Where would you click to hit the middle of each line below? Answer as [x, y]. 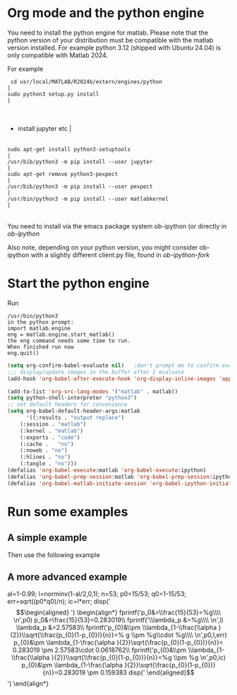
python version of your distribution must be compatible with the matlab [110, 40]
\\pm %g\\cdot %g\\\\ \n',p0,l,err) [179, 635]
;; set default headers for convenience [68, 404]
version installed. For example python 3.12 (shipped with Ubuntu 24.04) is [114, 47]
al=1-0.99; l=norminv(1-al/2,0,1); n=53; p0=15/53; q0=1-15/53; [97, 594]
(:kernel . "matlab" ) [51, 431]
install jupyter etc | [44, 128]
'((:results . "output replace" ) [75, 418]
